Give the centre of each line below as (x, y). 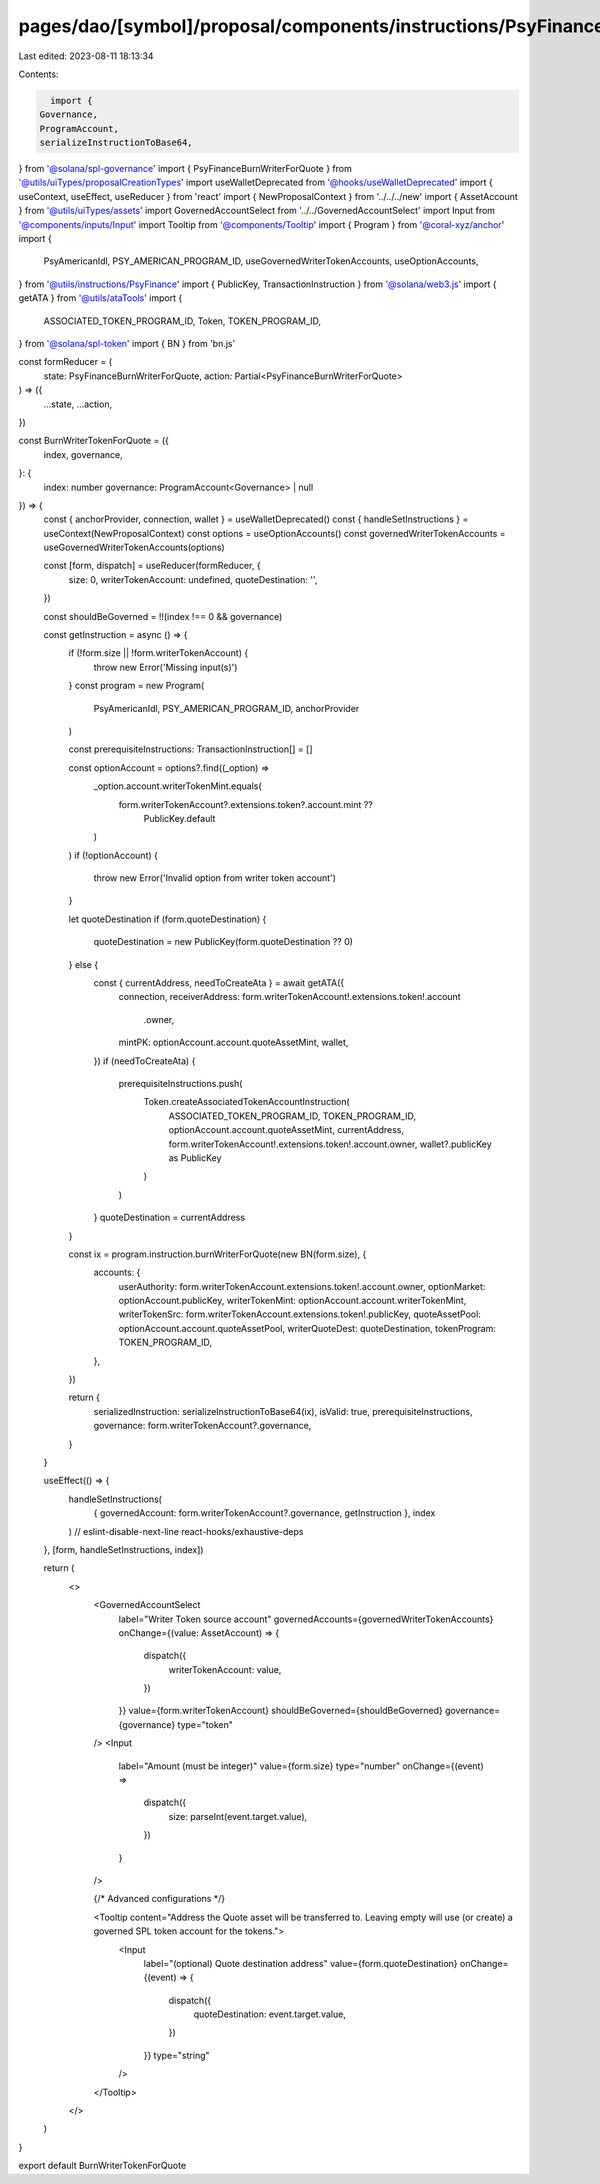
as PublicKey (195, 1157)
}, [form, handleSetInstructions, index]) (123, 1549)
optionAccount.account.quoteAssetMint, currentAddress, (286, 1130)
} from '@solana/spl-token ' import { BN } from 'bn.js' (127, 343)
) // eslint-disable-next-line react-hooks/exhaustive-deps (186, 1531)
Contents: (38, 74)
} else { (83, 964)
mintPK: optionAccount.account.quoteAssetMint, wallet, (233, 1042)
